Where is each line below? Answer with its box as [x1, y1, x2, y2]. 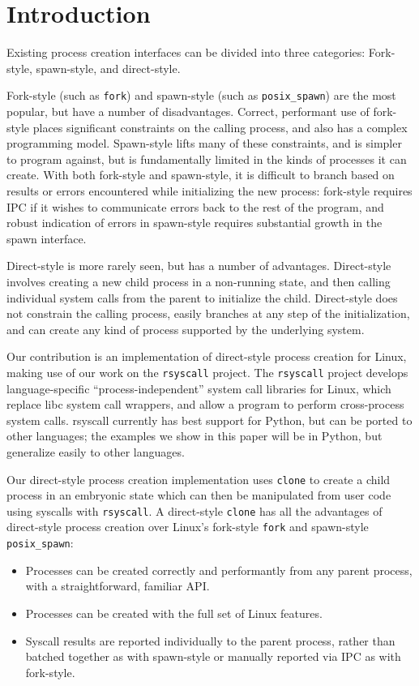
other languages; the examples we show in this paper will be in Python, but [6, 427, 383, 444]
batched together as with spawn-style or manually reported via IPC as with [25, 648, 401, 665]
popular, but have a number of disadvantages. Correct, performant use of [6, 102, 370, 119]
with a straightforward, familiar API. [25, 577, 210, 594]
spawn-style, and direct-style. [36, 59, 181, 76]
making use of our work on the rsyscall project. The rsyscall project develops [6, 363, 408, 380]
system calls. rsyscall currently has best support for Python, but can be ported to [6, 411, 413, 428]
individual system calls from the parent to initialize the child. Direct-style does [6, 289, 398, 306]
